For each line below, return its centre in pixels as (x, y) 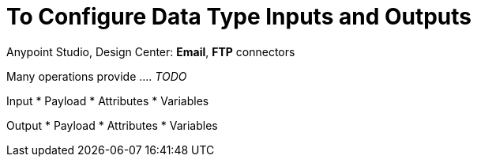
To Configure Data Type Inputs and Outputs (239, 17)
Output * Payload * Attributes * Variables (112, 125)
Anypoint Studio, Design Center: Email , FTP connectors (151, 51)
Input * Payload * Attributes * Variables (108, 100)
